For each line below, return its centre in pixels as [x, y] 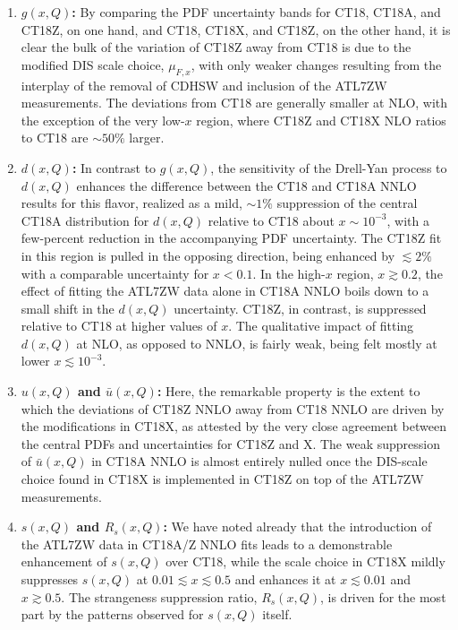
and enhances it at [285, 579]
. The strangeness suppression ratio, [159, 596]
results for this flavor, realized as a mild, [131, 203]
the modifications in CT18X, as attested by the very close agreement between [233, 426]
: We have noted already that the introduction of [297, 526]
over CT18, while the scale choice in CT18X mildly [305, 561]
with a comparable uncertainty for [115, 273]
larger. [147, 138]
